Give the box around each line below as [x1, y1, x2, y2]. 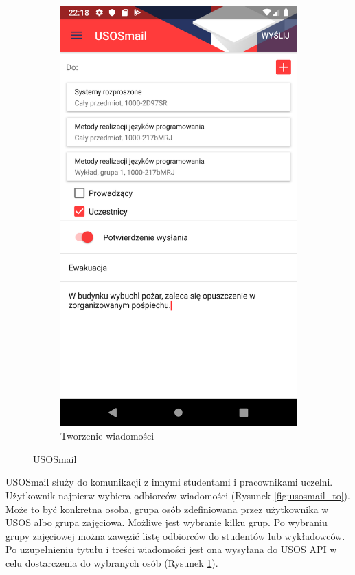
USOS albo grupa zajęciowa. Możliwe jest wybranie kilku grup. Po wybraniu [5, 515, 328, 530]
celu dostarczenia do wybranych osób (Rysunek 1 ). [5, 555, 218, 569]
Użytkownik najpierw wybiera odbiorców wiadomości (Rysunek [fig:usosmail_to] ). [5, 488, 350, 502]
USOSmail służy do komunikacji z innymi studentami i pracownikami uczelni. [5, 475, 333, 489]
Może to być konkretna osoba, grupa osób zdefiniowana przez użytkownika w [5, 501, 329, 516]
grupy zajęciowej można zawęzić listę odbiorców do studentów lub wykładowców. [5, 528, 345, 543]
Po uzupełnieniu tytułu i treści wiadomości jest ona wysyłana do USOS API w [5, 542, 337, 556]
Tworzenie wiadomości [60, 428, 154, 443]
